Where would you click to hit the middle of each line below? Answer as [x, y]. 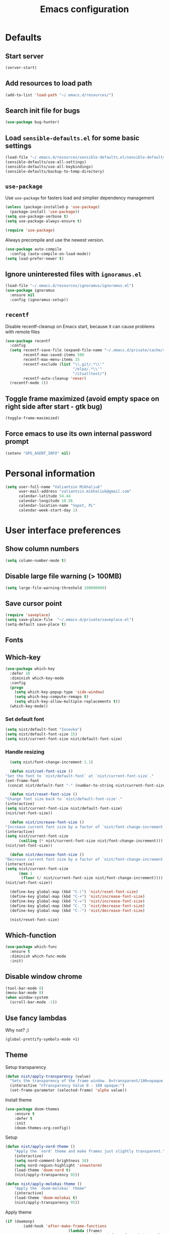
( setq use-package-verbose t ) [37, 217]
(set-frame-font [22, 781]
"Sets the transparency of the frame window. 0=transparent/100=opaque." [89, 1081]
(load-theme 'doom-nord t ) [43, 1170]
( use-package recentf [28, 341]
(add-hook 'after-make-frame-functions [65, 1226]
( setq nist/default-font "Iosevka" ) [44, 730]
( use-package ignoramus [30, 290]
